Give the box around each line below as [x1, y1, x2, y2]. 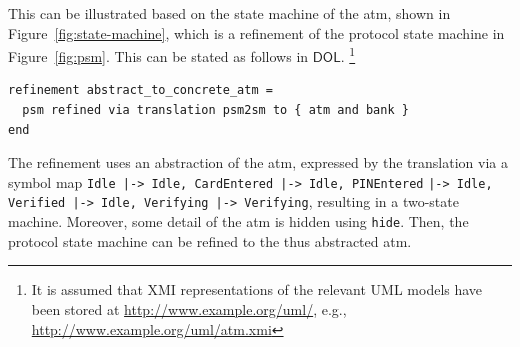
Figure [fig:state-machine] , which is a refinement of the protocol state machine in [8, 22, 505, 43]
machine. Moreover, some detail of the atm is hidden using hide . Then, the [8, 211, 469, 232]
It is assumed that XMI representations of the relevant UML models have [31, 279, 483, 300]
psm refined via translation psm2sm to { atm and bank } [22, 103, 409, 118]
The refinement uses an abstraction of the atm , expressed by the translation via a [8, 152, 508, 173]
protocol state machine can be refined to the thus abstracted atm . [8, 230, 412, 251]
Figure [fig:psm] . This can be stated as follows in [8, 45, 309, 66]
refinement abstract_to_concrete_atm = [8, 83, 273, 98]
